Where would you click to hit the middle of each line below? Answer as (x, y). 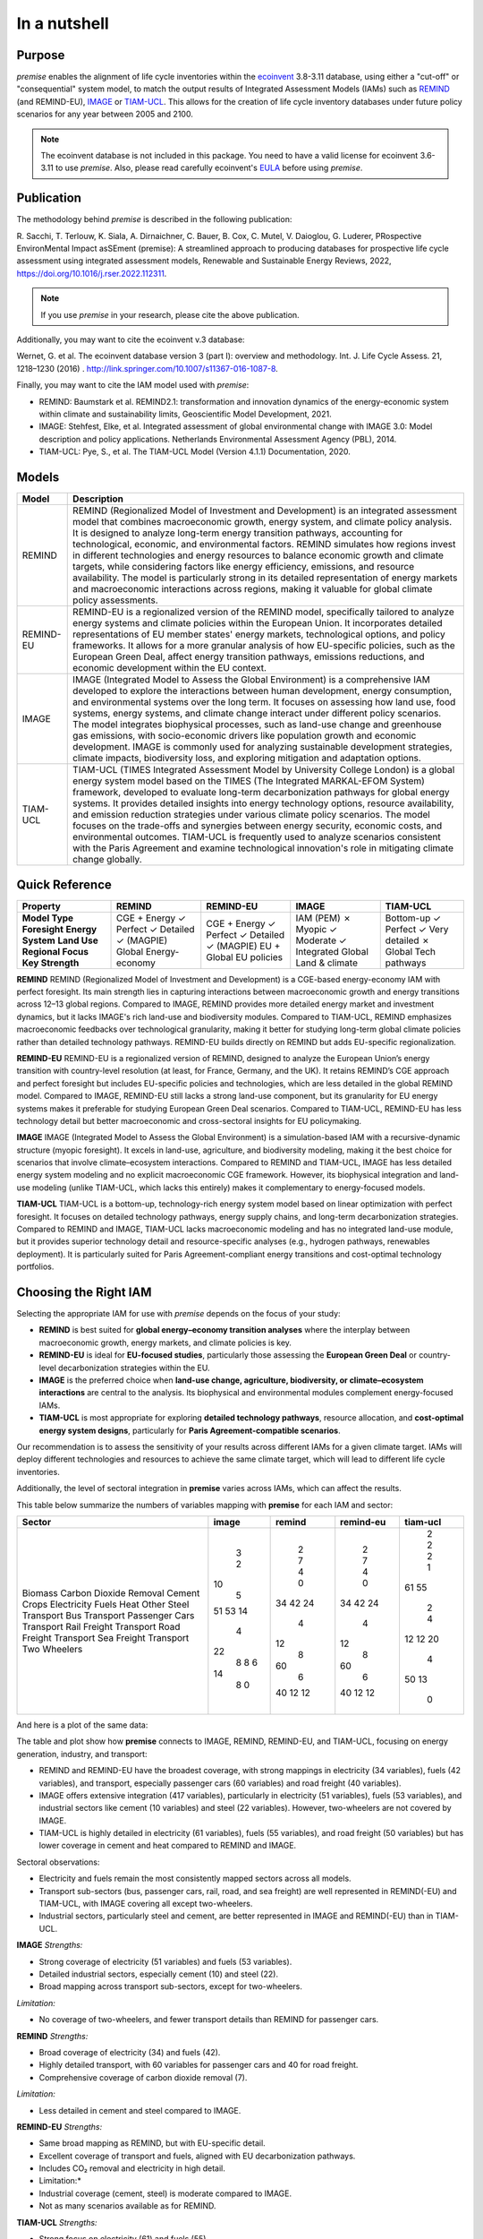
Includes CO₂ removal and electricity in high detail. (132, 2168)
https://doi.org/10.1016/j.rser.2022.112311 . (92, 273)
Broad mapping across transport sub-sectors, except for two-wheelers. (171, 1986)
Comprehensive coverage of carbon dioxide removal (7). (143, 2077)
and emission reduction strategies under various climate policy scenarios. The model (252, 815)
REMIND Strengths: (52, 2036)
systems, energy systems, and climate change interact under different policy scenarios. (257, 714)
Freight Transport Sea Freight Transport (106, 1637)
